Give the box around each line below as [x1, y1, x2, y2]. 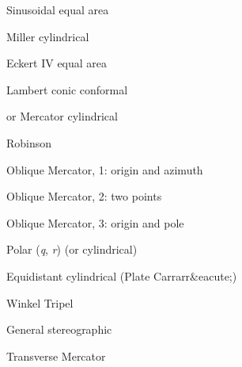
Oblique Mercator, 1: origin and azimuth [6, 161, 203, 178]
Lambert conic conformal [6, 81, 128, 97]
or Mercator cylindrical [6, 108, 118, 124]
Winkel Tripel [6, 294, 74, 311]
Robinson [6, 134, 52, 151]
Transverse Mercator [6, 347, 106, 364]
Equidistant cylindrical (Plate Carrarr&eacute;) [6, 267, 237, 284]
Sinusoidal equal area [6, 2, 109, 17]
